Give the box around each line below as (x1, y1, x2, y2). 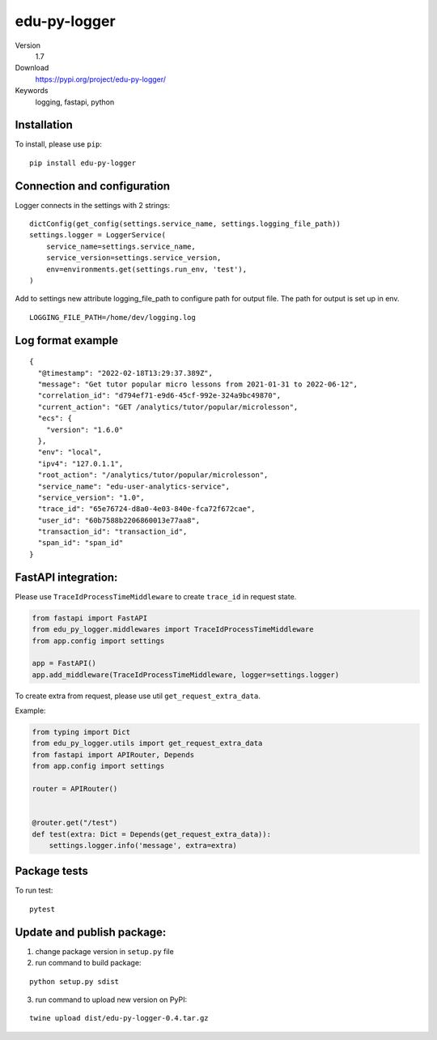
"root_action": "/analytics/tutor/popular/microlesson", (37, 471, 269, 480)
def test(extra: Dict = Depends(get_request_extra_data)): (32, 829, 271, 838)
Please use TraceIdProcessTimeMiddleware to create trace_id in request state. (15, 591, 297, 601)
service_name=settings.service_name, (45, 241, 196, 251)
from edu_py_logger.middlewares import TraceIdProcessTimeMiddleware (32, 624, 314, 634)
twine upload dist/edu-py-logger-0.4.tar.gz (29, 1013, 210, 1023)
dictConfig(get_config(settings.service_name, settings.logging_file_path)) (29, 220, 342, 228)
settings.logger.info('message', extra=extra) (49, 841, 238, 850)
